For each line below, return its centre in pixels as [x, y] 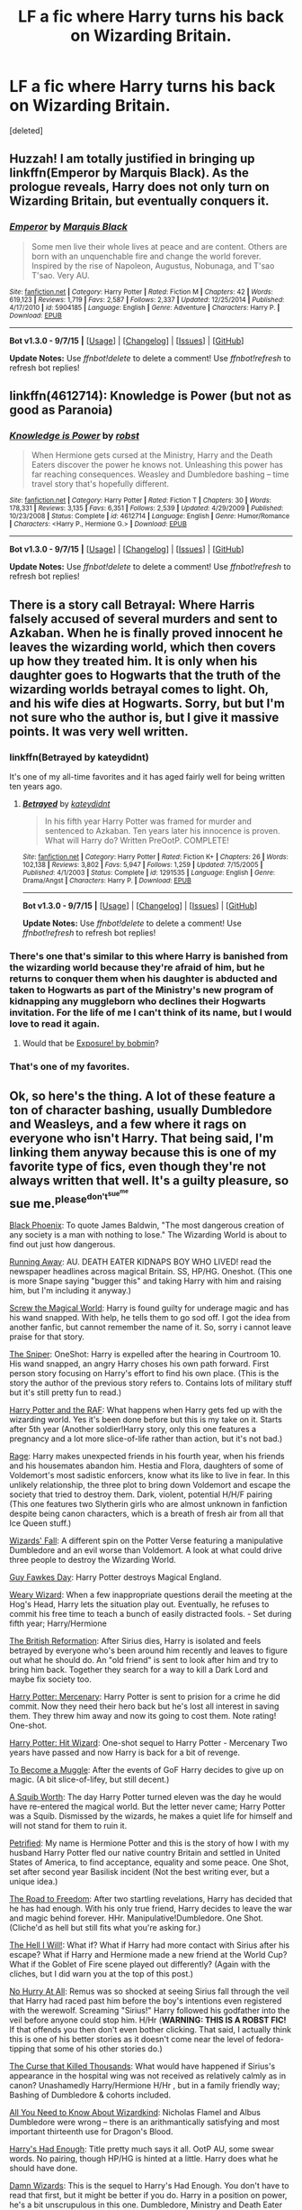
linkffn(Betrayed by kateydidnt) [80, 757]
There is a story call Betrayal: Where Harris [132, 604]
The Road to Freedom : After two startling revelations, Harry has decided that [151, 1898]
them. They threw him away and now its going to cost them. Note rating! [143, 1715]
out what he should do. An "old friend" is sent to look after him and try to [144, 1659]
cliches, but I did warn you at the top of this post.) [102, 1973]
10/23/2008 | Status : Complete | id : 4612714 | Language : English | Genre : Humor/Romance [150, 516]
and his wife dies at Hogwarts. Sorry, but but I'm [147, 703]
